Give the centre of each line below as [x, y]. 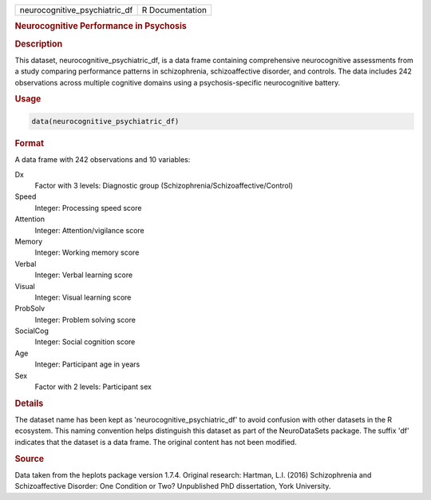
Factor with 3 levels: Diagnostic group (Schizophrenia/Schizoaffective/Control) [164, 185]
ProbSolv [30, 308]
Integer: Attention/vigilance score [89, 230]
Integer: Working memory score [87, 252]
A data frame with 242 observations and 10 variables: [103, 160]
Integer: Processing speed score [88, 208]
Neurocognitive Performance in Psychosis [101, 26]
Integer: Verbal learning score [84, 275]
